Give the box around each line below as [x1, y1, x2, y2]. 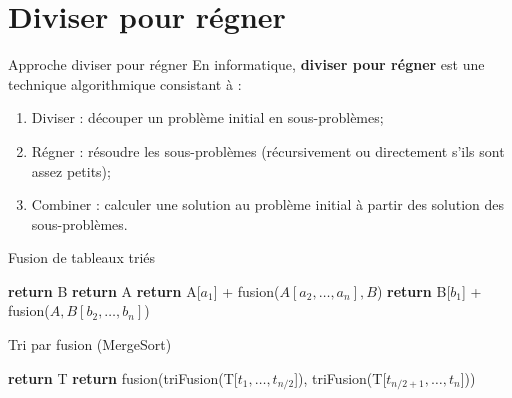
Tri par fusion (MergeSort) [8, 334, 172, 355]
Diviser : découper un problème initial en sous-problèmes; [31, 107, 384, 128]
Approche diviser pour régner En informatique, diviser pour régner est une [8, 54, 485, 75]
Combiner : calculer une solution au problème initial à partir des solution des [31, 194, 505, 215]
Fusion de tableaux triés [8, 247, 156, 268]
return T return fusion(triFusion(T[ [8, 367, 238, 388]
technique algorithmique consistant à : [8, 73, 242, 94]
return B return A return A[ [8, 280, 201, 301]
